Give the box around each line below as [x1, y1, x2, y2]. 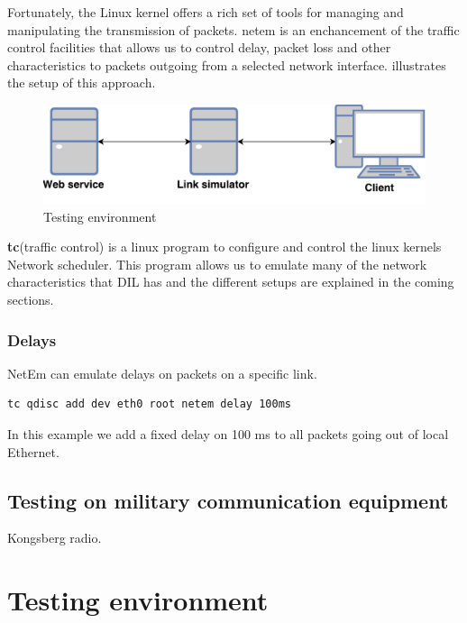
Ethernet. [7, 442, 60, 461]
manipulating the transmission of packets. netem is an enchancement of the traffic [7, 20, 460, 39]
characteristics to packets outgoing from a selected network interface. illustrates [7, 55, 446, 74]
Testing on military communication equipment [7, 486, 449, 514]
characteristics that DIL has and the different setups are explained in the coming [7, 272, 454, 291]
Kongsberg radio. [7, 528, 102, 547]
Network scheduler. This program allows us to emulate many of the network [7, 254, 427, 273]
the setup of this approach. [7, 73, 156, 92]
